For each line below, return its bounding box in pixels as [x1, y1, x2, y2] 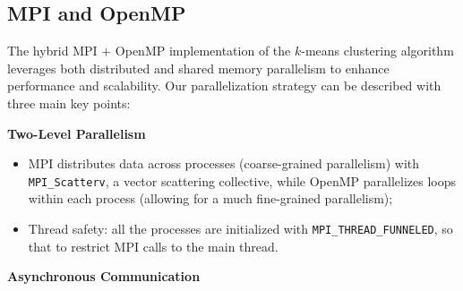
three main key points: [7, 93, 131, 112]
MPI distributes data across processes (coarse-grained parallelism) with [28, 154, 420, 173]
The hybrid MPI [7, 41, 98, 60]
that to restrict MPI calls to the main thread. [28, 236, 279, 255]
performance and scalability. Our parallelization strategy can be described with [7, 76, 442, 95]
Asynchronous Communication [7, 267, 201, 286]
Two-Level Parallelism [7, 124, 146, 142]
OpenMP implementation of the [115, 41, 291, 60]
